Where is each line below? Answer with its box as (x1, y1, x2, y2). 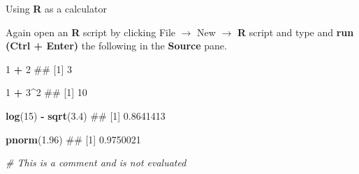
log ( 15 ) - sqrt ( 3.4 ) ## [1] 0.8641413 (6, 108, 166, 122)
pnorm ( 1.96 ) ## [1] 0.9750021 (6, 132, 141, 146)
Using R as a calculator (6, 1, 107, 15)
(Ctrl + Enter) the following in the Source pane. (6, 38, 227, 53)
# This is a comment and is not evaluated (6, 155, 186, 170)
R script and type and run (237, 24, 354, 39)
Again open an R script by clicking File (6, 24, 176, 39)
